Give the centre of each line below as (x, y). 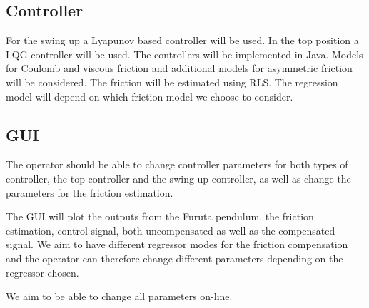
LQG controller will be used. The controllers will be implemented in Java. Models (184, 54)
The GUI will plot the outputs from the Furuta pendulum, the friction (160, 216)
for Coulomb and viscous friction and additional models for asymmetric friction (179, 68)
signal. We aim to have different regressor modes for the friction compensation (177, 244)
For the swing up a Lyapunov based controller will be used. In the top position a (182, 40)
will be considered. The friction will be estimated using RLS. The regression (172, 82)
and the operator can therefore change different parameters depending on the (175, 258)
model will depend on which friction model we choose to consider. (150, 96)
